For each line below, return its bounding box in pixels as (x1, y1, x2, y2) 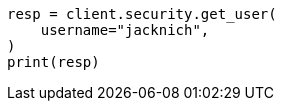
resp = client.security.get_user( (7, 6, 277, 22)
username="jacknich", (40, 22, 210, 38)
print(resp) (7, 54, 100, 70)
